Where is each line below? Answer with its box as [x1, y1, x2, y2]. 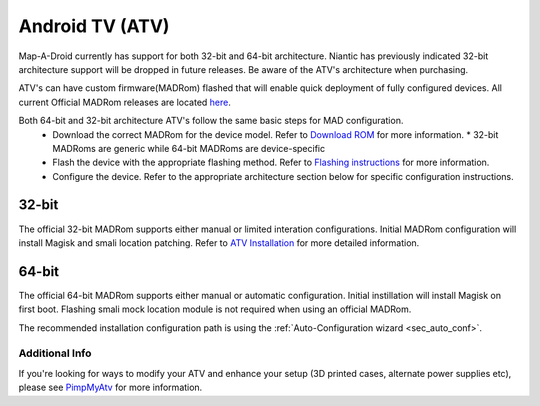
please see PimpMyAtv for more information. [18, 381, 203, 394]
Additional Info [18, 346, 92, 360]
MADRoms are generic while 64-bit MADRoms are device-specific [52, 142, 325, 154]
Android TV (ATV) [18, 15, 170, 37]
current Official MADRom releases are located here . [18, 96, 232, 108]
